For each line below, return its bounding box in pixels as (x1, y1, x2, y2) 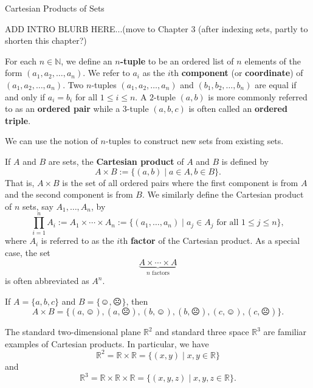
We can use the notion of (5, 134, 98, 147)
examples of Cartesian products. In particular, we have (5, 337, 209, 350)
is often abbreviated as (5, 274, 89, 287)
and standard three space (155, 325, 249, 338)
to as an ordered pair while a (5, 102, 120, 115)
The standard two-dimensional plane (5, 325, 141, 338)
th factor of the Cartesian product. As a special (119, 234, 300, 247)
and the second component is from (5, 188, 133, 201)
